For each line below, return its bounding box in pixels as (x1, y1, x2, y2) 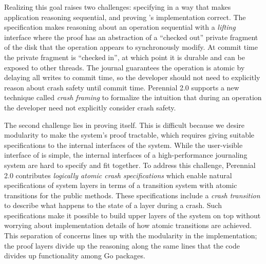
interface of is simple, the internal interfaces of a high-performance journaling (4, 149, 248, 160)
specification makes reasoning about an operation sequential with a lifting (4, 22, 236, 32)
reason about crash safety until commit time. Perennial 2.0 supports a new (4, 82, 239, 92)
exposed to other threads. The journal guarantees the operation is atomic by (4, 62, 245, 72)
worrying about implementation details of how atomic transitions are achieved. (4, 220, 252, 231)
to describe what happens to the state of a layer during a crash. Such (4, 200, 222, 211)
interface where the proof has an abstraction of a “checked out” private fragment (4, 31, 258, 42)
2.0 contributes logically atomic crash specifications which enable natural (4, 169, 232, 180)
